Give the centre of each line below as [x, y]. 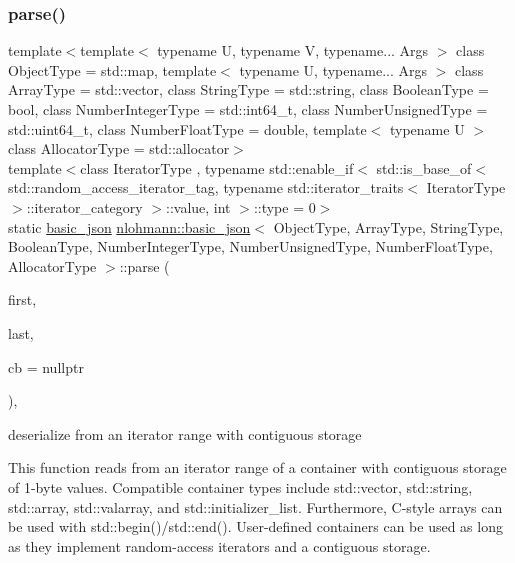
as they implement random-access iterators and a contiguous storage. [219, 545]
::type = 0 [284, 206]
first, [22, 299]
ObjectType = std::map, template [112, 69]
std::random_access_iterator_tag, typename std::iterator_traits [206, 187]
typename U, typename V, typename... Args [293, 50]
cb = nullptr [46, 366]
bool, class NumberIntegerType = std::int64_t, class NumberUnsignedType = [248, 109]
